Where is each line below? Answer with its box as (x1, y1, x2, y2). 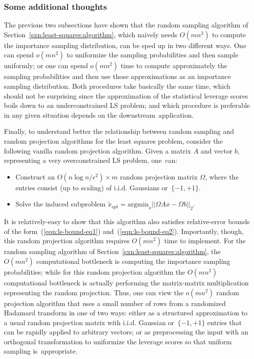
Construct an (15, 171, 55, 181)
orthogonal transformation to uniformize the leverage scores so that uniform (4, 336, 232, 346)
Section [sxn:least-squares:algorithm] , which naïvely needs (4, 29, 178, 39)
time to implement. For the (164, 235, 246, 246)
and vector (201, 145, 232, 155)
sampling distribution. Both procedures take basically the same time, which (4, 81, 231, 91)
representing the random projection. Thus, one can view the (4, 287, 184, 297)
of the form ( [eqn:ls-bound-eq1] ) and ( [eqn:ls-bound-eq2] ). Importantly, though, (4, 226, 244, 236)
